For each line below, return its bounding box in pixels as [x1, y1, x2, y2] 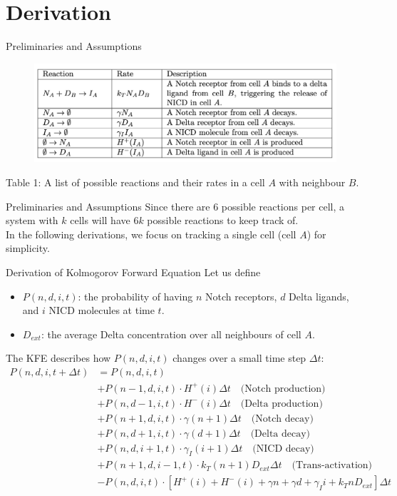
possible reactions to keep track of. [147, 213, 299, 228]
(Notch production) [240, 383, 326, 394]
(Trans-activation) [292, 460, 373, 471]
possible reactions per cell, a [221, 198, 345, 213]
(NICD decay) [252, 443, 314, 454]
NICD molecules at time [48, 303, 155, 318]
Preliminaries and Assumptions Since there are [6, 198, 210, 213]
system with [6, 213, 58, 228]
